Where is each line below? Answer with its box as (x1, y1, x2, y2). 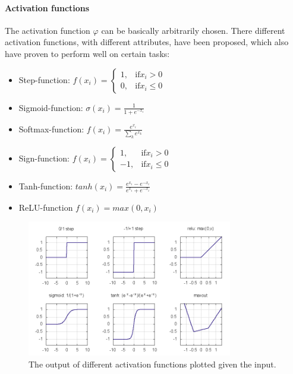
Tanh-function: (18, 179, 73, 192)
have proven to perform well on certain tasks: (5, 47, 170, 59)
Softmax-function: (18, 122, 84, 135)
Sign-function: (18, 151, 70, 164)
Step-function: (18, 73, 70, 85)
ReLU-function (18, 201, 73, 213)
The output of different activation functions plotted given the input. (29, 358, 276, 370)
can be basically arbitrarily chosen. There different (101, 24, 285, 36)
